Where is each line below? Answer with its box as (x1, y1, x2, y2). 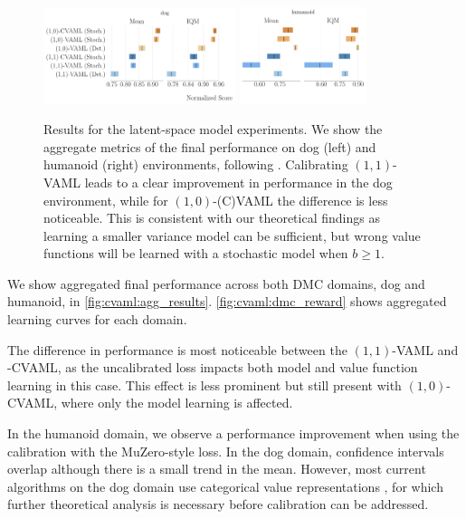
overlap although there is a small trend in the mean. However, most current (7, 459, 426, 478)
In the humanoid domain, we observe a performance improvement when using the (7, 424, 460, 443)
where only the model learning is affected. (61, 393, 293, 412)
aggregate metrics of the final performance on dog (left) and (43, 137, 376, 156)
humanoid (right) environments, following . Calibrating (43, 155, 348, 174)
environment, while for (43, 190, 168, 209)
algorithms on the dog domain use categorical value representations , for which (7, 476, 443, 495)
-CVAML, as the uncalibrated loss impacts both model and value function (7, 358, 418, 377)
